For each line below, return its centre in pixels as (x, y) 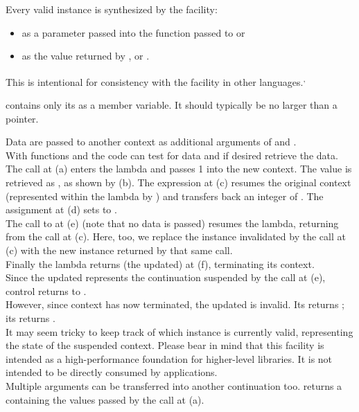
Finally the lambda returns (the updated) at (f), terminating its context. (160, 263)
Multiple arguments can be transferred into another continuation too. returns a (174, 385)
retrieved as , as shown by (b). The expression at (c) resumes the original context (178, 182)
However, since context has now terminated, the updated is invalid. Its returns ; (175, 304)
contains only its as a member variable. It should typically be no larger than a (172, 105)
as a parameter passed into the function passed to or (133, 32)
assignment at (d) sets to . (61, 209)
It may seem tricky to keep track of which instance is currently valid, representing (179, 331)
